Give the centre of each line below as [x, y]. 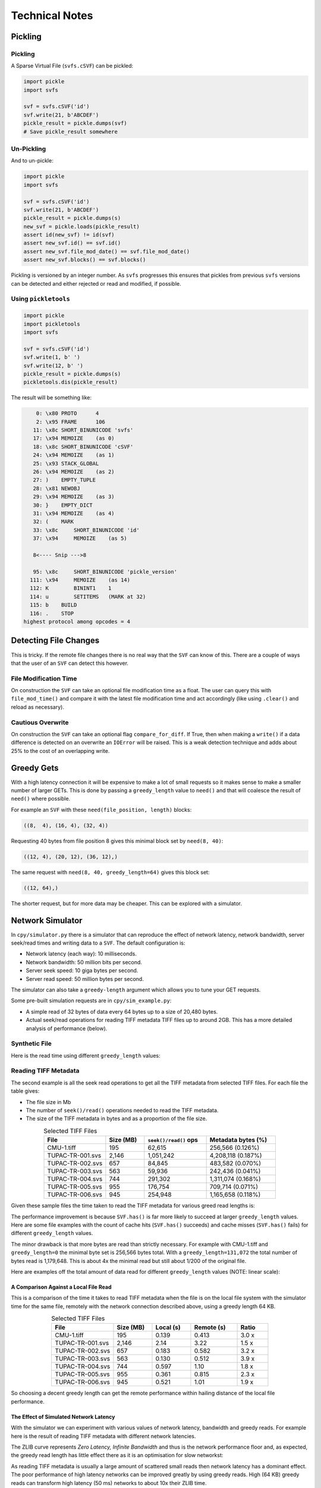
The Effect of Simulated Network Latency [63, 1417]
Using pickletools [41, 299]
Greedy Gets [35, 768]
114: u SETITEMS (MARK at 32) [88, 596]
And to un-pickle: [32, 161]
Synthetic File [31, 1043]
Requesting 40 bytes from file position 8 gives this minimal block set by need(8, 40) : [117, 841]
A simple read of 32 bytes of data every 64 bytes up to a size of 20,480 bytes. [122, 1011]
